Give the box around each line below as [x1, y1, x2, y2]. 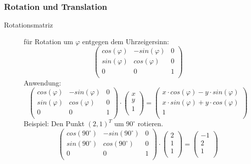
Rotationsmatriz [4, 20, 53, 30]
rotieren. [138, 118, 163, 129]
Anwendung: [24, 77, 61, 87]
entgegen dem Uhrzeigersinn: [82, 36, 169, 46]
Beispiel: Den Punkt [24, 118, 85, 129]
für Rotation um [24, 36, 73, 46]
